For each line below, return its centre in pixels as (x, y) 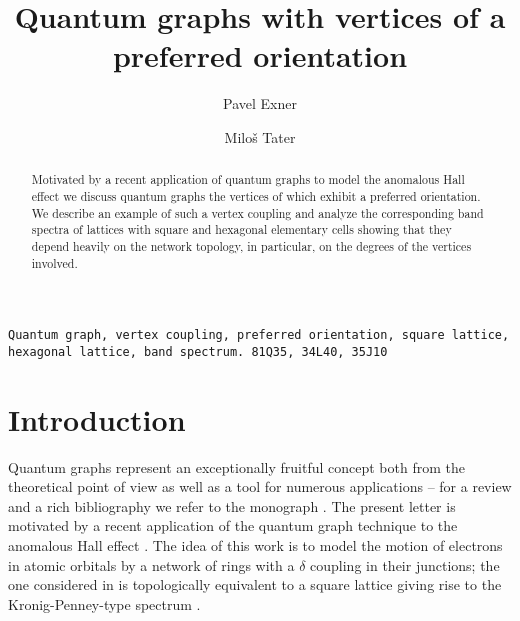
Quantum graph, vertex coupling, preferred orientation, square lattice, (259, 335)
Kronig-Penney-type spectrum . (104, 603)
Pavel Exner (260, 103)
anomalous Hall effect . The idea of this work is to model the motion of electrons (255, 545)
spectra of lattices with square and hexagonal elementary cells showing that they (241, 229)
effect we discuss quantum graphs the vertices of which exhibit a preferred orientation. (256, 195)
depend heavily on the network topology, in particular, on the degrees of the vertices (251, 245)
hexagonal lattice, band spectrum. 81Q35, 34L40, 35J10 (198, 351)
